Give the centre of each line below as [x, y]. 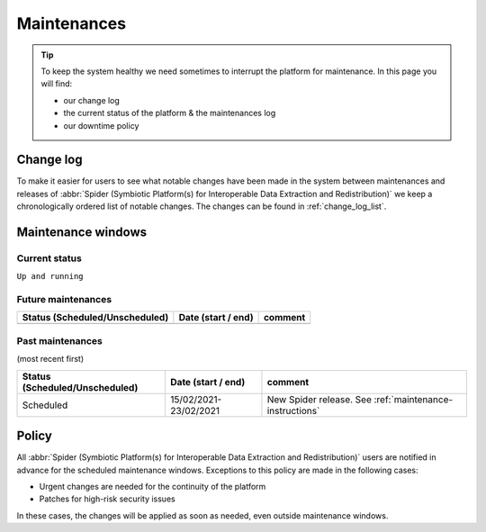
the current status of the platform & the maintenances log [170, 113]
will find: [57, 84]
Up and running [50, 276]
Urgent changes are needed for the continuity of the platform [153, 486]
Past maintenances [59, 340]
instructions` [293, 410]
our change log [92, 100]
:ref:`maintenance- [414, 399]
